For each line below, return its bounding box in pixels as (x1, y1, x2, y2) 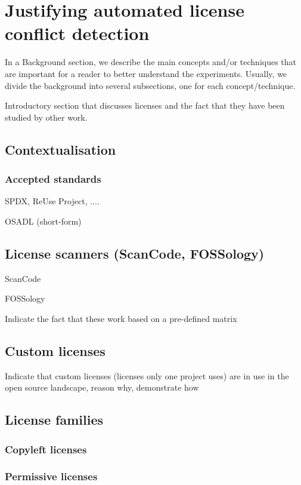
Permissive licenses (5, 469, 98, 484)
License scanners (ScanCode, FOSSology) (5, 244, 265, 262)
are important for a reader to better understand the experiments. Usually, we (5, 67, 287, 79)
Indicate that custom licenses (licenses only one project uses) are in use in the (5, 369, 289, 382)
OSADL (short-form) (5, 214, 82, 227)
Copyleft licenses (5, 441, 87, 456)
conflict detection (5, 21, 150, 45)
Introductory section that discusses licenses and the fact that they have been (5, 99, 285, 112)
